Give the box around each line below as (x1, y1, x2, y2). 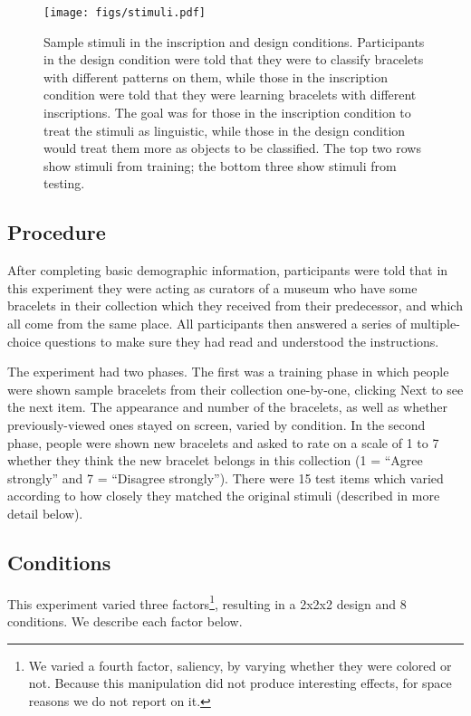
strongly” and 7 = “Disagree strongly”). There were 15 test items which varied (7, 468, 444, 487)
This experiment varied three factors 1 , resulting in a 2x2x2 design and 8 (7, 591, 407, 613)
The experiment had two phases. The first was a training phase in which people (7, 362, 449, 381)
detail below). (7, 503, 83, 522)
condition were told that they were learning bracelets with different (43, 85, 417, 104)
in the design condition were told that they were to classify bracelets (43, 50, 424, 69)
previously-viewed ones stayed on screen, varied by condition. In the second (7, 415, 426, 434)
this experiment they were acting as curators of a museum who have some (7, 278, 418, 297)
